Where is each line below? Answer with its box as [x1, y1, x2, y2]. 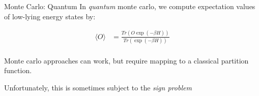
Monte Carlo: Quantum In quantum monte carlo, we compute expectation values [4, 1, 255, 11]
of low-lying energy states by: [4, 11, 96, 21]
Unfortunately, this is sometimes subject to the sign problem [4, 82, 192, 93]
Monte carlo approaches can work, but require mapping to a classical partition [4, 55, 249, 66]
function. [4, 65, 32, 76]
